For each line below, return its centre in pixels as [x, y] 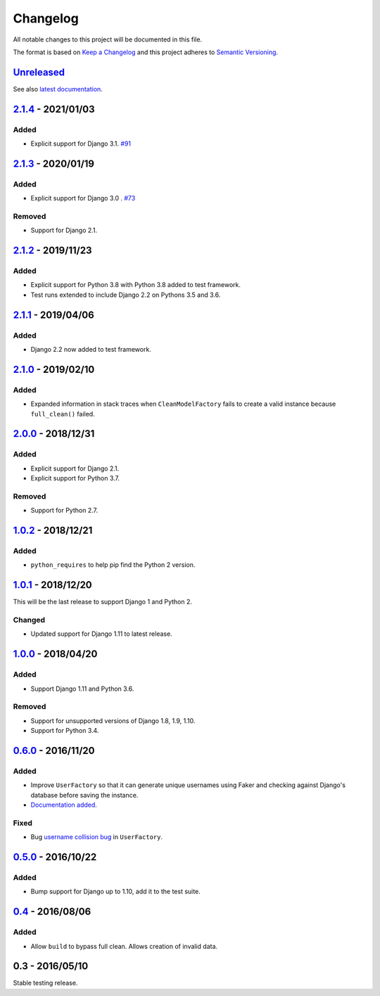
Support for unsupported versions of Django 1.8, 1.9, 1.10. [113, 720]
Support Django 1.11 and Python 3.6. [82, 689]
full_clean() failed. [63, 414]
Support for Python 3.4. [65, 731]
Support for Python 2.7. [64, 511]
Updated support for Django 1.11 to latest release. [101, 634]
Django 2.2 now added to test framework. [91, 349]
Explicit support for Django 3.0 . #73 [83, 198]
